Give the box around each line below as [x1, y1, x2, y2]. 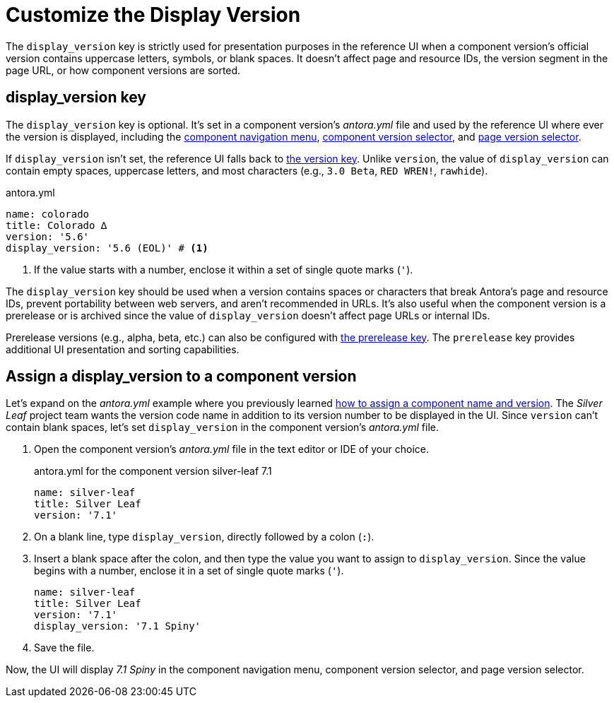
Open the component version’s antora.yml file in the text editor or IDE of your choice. [34, 443, 429, 456]
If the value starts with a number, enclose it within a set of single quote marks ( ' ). [34, 263, 413, 276]
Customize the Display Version [6, 3, 301, 27]
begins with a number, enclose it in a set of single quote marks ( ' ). [34, 565, 344, 577]
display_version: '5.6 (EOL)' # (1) [6, 242, 208, 254]
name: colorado [6, 208, 90, 220]
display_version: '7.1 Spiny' [34, 620, 201, 632]
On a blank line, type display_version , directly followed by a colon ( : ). [34, 531, 374, 543]
